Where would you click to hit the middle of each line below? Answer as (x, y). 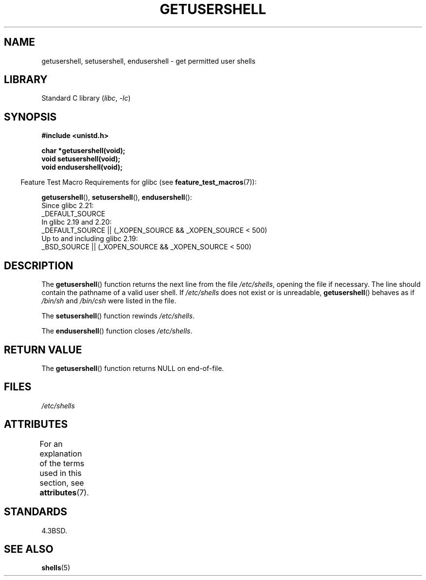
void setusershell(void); (81, 159)
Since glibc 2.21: (68, 206)
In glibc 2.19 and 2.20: (77, 222)
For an (51, 444)
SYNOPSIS (30, 117)
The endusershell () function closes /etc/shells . (117, 331)
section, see (62, 483)
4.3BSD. (54, 530)
